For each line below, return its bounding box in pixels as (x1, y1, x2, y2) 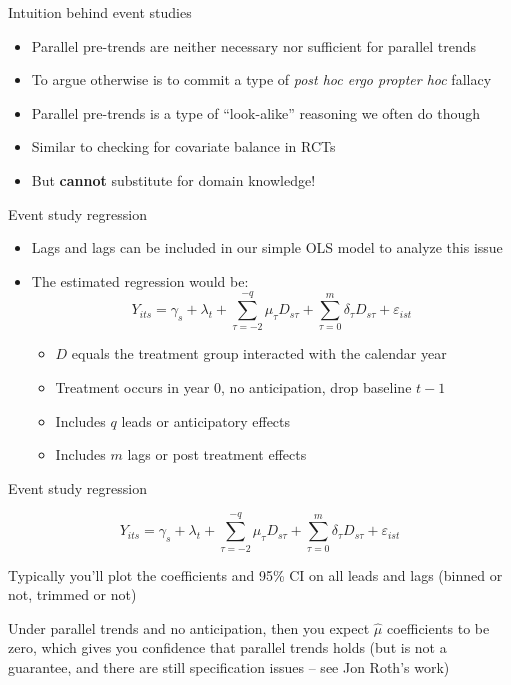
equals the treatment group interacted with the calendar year (71, 343, 447, 364)
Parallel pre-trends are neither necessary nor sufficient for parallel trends (31, 35, 477, 56)
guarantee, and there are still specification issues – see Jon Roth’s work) (8, 656, 450, 677)
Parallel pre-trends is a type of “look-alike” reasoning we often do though (31, 102, 480, 123)
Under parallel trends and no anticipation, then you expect (8, 617, 370, 638)
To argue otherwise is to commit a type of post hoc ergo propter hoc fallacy (31, 69, 492, 90)
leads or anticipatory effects (121, 410, 291, 431)
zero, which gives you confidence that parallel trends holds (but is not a (8, 637, 447, 658)
